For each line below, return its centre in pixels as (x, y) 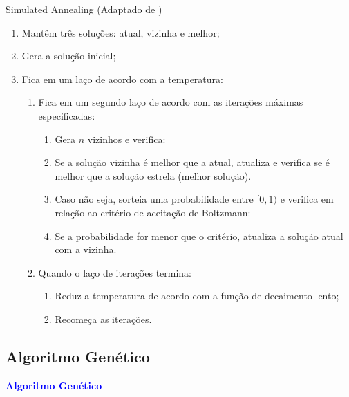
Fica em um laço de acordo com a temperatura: (122, 79)
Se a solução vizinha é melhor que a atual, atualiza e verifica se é (192, 162)
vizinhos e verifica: (126, 139)
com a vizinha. (86, 249)
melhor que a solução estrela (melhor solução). (153, 175)
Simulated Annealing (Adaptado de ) (84, 9)
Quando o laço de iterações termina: (115, 272)
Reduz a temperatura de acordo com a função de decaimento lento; (197, 296)
